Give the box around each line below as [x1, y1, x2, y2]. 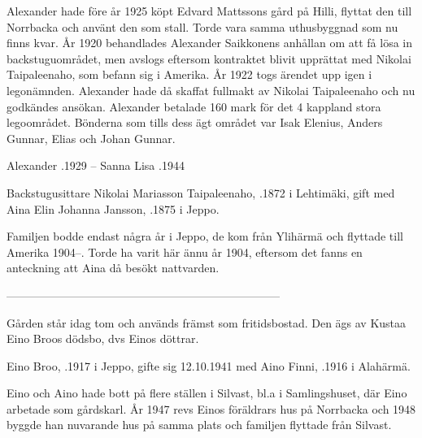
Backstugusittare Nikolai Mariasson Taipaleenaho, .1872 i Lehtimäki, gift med [7, 184, 395, 201]
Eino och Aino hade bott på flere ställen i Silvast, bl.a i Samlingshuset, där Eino [7, 384, 407, 401]
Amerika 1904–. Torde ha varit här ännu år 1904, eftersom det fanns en [7, 243, 363, 260]
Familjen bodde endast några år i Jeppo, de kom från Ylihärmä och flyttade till [7, 228, 403, 245]
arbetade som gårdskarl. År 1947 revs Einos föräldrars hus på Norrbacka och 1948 [7, 400, 416, 417]
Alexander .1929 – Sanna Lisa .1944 [7, 157, 185, 174]
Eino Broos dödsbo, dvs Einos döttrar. [7, 330, 199, 347]
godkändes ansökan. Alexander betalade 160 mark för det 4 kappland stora [7, 98, 381, 115]
